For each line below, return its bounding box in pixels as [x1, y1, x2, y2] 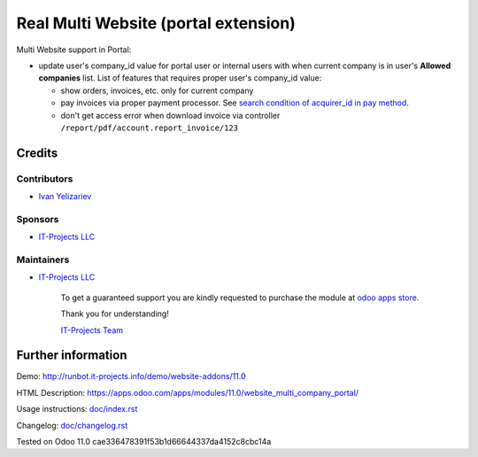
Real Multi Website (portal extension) [16, 13, 296, 33]
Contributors [16, 173, 73, 185]
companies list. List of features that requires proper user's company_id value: [38, 73, 322, 83]
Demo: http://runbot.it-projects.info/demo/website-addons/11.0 [16, 371, 247, 382]
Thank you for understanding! [60, 308, 170, 319]
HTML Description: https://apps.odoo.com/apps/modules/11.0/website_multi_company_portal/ [16, 387, 358, 398]
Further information [16, 348, 127, 363]
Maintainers [16, 253, 70, 266]
